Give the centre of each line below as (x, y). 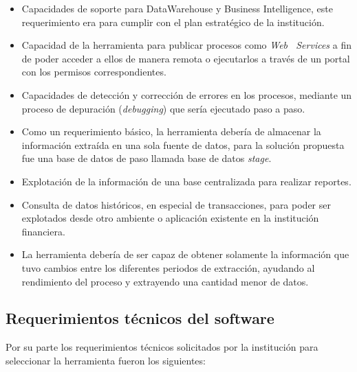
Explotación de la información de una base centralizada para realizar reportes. (186, 181)
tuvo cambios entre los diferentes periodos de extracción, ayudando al (168, 267)
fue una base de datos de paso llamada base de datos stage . (147, 158)
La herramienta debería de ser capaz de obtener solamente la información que (185, 254)
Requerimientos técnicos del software (140, 318)
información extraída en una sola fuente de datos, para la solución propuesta (183, 144)
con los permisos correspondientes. (94, 72)
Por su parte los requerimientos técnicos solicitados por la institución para (162, 347)
